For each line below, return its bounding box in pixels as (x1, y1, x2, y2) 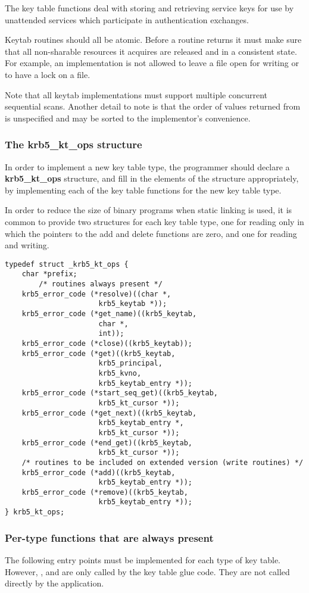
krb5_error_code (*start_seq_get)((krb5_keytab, (21, 389, 218, 398)
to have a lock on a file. (5, 68, 90, 80)
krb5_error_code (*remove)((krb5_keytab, (21, 488, 188, 497)
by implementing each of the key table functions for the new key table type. (5, 183, 282, 196)
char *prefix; (21, 270, 77, 279)
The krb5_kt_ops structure (5, 137, 142, 152)
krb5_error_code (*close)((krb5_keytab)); (21, 339, 192, 348)
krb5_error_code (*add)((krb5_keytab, (21, 468, 176, 477)
